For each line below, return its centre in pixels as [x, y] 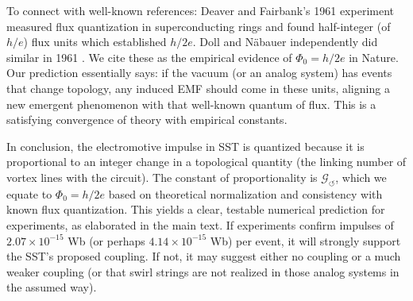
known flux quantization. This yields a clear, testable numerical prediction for [196, 209]
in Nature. [374, 57]
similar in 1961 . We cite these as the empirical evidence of [149, 57]
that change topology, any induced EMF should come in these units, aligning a [198, 88]
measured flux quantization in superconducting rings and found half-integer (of [199, 26]
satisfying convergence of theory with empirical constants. [147, 120]
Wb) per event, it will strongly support [305, 240]
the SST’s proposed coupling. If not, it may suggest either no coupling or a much [204, 256]
